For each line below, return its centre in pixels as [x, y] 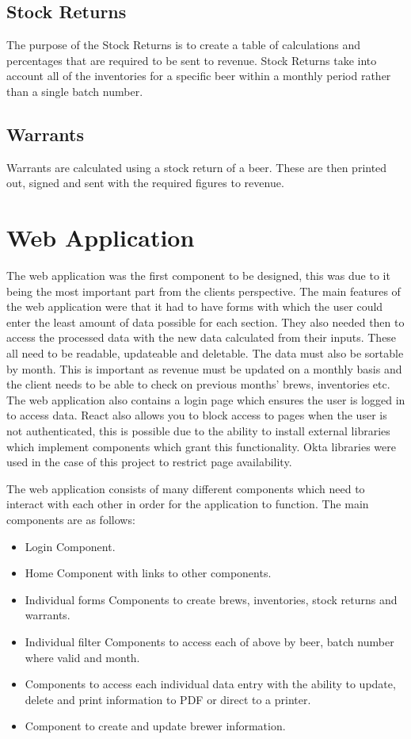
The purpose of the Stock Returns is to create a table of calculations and [184, 45]
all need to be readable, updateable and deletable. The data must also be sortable [205, 353]
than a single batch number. [75, 91]
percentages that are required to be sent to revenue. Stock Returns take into [192, 60]
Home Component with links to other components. [148, 573]
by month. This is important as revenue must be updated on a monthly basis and [204, 368]
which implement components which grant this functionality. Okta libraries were [201, 446]
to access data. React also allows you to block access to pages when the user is [197, 415]
